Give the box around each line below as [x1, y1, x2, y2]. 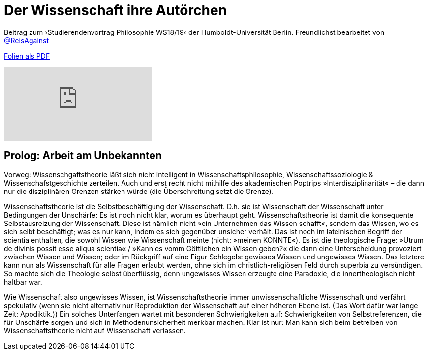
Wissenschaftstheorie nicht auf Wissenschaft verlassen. [4, 326, 186, 335]
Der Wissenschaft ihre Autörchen [4, 2, 227, 19]
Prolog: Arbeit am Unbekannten [4, 149, 162, 162]
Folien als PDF [4, 51, 50, 60]
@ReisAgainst [4, 36, 49, 45]
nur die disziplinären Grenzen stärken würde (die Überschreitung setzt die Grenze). [4, 187, 274, 195]
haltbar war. [4, 277, 42, 286]
